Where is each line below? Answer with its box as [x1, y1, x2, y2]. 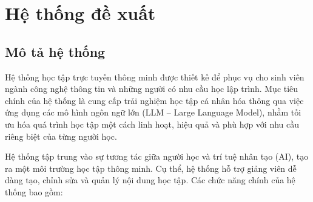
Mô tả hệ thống [5, 42, 106, 60]
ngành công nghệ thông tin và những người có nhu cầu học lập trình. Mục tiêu [5, 82, 298, 95]
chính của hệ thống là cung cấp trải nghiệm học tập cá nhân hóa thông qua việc [5, 94, 304, 106]
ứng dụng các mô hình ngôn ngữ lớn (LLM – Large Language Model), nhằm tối [5, 106, 301, 119]
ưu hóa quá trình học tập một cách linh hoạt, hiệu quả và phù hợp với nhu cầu [5, 117, 300, 130]
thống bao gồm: [5, 185, 63, 198]
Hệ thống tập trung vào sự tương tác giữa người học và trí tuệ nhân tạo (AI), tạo [5, 150, 309, 163]
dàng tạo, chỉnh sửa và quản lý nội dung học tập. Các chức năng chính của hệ [5, 174, 295, 186]
